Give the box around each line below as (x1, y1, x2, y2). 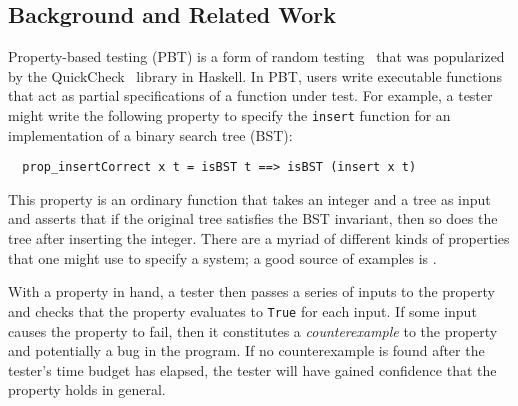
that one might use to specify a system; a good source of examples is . (8, 247, 437, 268)
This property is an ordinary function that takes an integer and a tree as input (8, 188, 491, 209)
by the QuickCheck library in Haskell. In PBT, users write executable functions (8, 65, 502, 86)
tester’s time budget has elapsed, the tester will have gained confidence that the (8, 359, 497, 380)
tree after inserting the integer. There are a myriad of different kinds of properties (8, 228, 510, 249)
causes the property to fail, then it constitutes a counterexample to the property (8, 320, 498, 341)
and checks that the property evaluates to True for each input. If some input (8, 300, 477, 321)
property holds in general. (8, 379, 166, 400)
